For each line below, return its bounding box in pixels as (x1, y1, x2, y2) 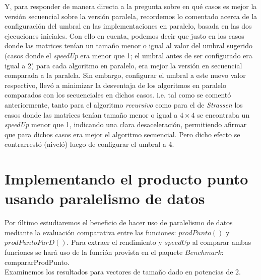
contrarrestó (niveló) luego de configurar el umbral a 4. (5, 139, 174, 149)
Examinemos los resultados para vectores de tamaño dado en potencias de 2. (5, 266, 241, 277)
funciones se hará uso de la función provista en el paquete (5, 247, 183, 257)
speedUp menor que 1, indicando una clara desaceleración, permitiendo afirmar (5, 119, 247, 130)
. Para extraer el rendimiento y (67, 237, 162, 247)
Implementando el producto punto (5, 168, 248, 189)
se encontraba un (197, 109, 250, 120)
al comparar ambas (192, 237, 251, 247)
